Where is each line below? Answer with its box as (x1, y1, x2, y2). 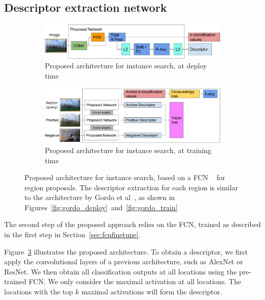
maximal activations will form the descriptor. (81, 286, 222, 297)
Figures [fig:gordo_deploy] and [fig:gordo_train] (24, 202, 178, 212)
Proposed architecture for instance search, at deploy (45, 60, 207, 71)
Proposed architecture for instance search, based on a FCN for (24, 172, 225, 183)
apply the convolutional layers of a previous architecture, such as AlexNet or (4, 256, 243, 267)
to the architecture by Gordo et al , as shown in (24, 192, 175, 203)
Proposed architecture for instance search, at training (45, 144, 211, 155)
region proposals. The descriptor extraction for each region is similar (24, 182, 238, 192)
